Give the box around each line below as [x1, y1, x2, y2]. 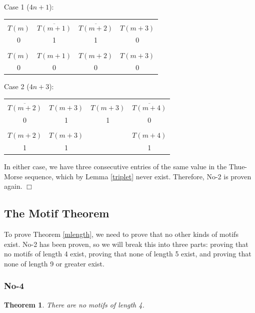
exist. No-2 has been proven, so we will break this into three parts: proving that [4, 238, 248, 249]
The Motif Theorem [4, 205, 109, 221]
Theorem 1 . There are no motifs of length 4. [4, 299, 144, 309]
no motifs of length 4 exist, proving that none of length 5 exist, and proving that [4, 248, 251, 259]
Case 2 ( [4, 81, 29, 92]
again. [4, 181, 22, 191]
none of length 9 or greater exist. [4, 258, 104, 268]
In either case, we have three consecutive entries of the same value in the [4, 161, 227, 171]
